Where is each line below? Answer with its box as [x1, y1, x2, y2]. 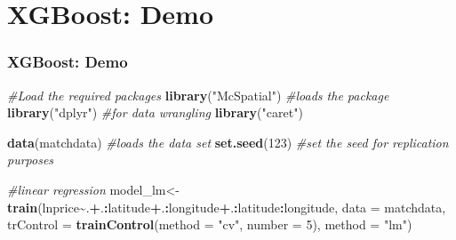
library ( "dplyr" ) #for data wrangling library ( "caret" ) [7, 103, 303, 122]
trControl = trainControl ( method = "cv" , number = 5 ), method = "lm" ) [7, 215, 412, 234]
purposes [7, 150, 54, 169]
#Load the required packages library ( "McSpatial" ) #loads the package [7, 85, 389, 104]
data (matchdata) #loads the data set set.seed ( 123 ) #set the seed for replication [7, 132, 449, 151]
